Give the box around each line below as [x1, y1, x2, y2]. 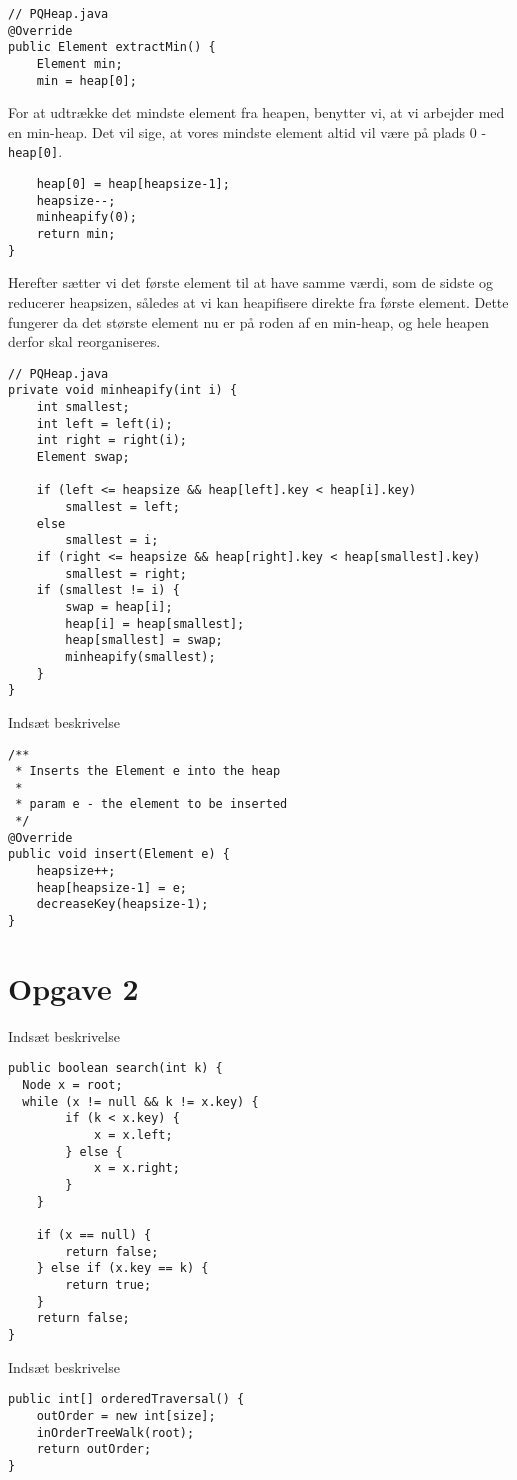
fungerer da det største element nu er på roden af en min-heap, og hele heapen [8, 311, 489, 332]
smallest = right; [65, 566, 187, 581]
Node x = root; [22, 1078, 123, 1093]
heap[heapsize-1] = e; [36, 880, 187, 895]
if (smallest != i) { [36, 583, 180, 598]
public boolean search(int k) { [8, 1061, 223, 1076]
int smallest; [36, 400, 130, 415]
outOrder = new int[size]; [36, 1408, 216, 1423]
